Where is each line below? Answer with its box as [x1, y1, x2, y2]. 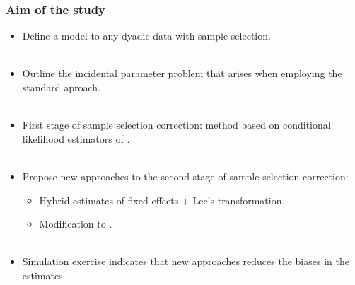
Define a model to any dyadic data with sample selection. [22, 28, 271, 43]
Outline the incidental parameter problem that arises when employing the [22, 66, 342, 81]
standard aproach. [22, 80, 101, 94]
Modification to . [39, 216, 112, 231]
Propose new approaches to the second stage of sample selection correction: [22, 168, 349, 183]
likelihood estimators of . [22, 131, 130, 146]
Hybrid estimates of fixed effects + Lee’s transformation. [39, 192, 285, 207]
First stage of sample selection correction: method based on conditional [22, 117, 331, 132]
